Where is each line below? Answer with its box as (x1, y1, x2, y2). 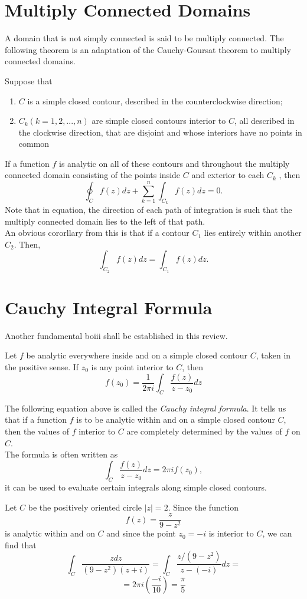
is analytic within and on (5, 527, 95, 539)
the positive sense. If (5, 360, 79, 373)
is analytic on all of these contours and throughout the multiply (59, 157, 290, 169)
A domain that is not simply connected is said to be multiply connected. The (5, 32, 284, 44)
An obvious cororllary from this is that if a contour (5, 226, 190, 239)
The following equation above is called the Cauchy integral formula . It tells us (5, 401, 286, 414)
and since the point (106, 527, 176, 539)
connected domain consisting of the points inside (5, 169, 181, 181)
